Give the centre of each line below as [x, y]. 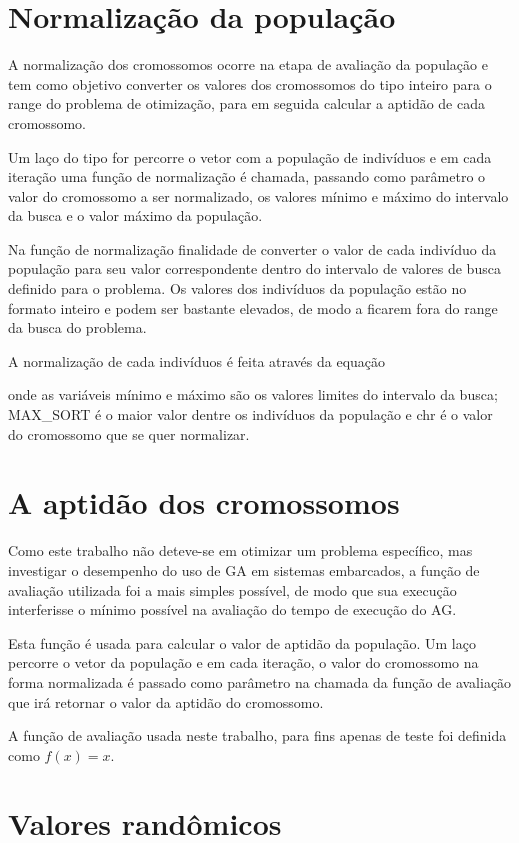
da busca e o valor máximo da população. [135, 215]
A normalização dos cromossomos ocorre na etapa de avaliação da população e [248, 64]
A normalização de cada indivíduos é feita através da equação [197, 360]
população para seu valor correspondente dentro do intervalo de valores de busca [254, 268]
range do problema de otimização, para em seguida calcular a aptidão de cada [246, 103]
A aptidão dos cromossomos [204, 502]
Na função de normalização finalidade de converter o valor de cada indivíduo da [252, 248]
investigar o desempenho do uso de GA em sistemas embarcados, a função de [244, 569]
